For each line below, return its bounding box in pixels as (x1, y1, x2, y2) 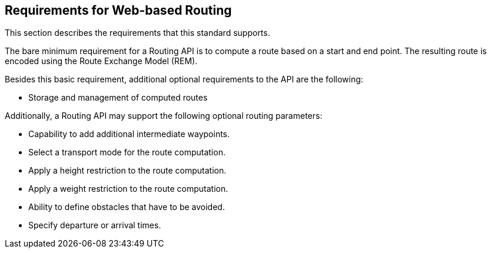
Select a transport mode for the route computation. (28, 147, 225, 158)
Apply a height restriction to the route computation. (28, 165, 227, 176)
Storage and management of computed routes (28, 92, 208, 103)
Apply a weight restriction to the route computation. (28, 184, 228, 194)
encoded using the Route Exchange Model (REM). (5, 56, 198, 66)
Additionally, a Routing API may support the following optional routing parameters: (5, 111, 323, 121)
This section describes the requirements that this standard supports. (5, 28, 270, 38)
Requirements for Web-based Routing (5, 3, 232, 18)
